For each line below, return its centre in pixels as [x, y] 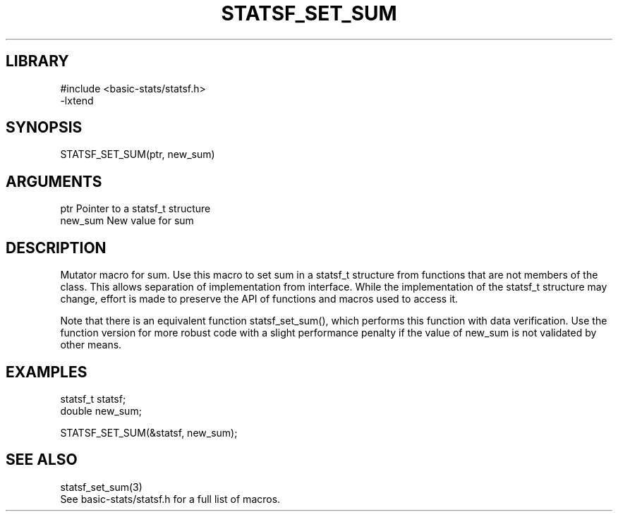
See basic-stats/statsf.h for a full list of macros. [170, 499]
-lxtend [77, 100]
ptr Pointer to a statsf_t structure [135, 209]
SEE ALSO [42, 460]
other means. [91, 345]
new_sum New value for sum [127, 221]
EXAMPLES [47, 372]
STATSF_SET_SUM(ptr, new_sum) [138, 154]
